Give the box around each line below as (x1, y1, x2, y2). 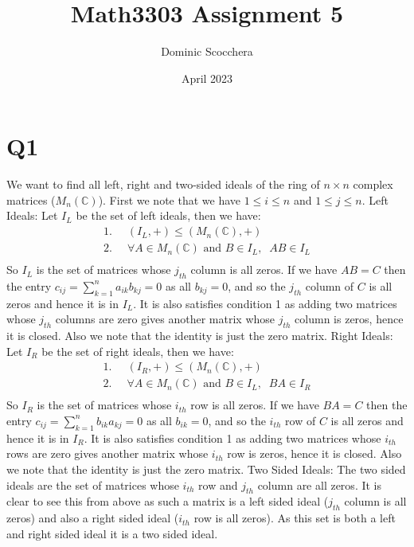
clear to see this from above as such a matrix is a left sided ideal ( (6, 493, 329, 510)
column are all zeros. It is (257, 476, 382, 493)
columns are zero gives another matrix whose (55, 311, 275, 327)
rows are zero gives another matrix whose (6, 445, 209, 462)
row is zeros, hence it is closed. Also (227, 445, 402, 462)
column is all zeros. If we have (190, 261, 338, 278)
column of (305, 277, 354, 294)
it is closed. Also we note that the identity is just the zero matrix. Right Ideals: (6, 327, 393, 344)
